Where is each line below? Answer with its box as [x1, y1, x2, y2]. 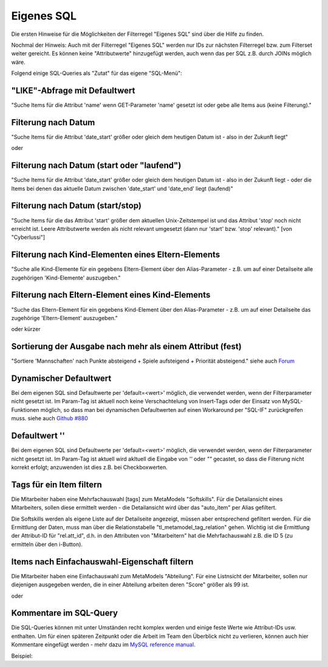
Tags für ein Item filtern [11, 479, 103, 490]
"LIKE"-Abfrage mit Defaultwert [11, 85, 135, 95]
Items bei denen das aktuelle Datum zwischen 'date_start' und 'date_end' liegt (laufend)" [11, 185, 233, 192]
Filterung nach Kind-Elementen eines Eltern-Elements [11, 250, 220, 260]
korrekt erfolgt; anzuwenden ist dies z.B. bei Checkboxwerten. [11, 463, 168, 471]
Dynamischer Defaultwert [11, 374, 112, 383]
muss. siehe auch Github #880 [11, 415, 88, 422]
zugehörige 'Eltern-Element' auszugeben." [11, 314, 118, 321]
